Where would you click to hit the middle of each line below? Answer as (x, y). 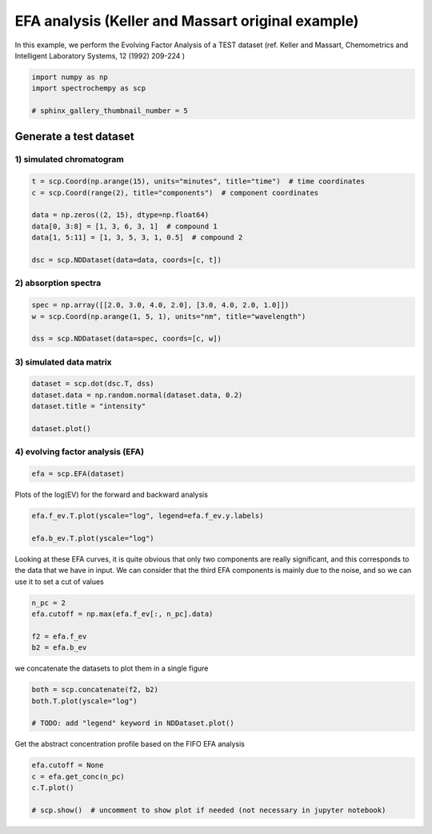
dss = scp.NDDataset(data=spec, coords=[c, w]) (126, 339)
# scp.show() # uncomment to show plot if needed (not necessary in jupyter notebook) (209, 810)
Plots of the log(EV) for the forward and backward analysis (111, 495)
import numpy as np (70, 77)
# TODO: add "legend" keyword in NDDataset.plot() (133, 723)
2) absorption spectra (58, 283)
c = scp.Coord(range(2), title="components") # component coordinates (175, 193)
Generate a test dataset (75, 136)
